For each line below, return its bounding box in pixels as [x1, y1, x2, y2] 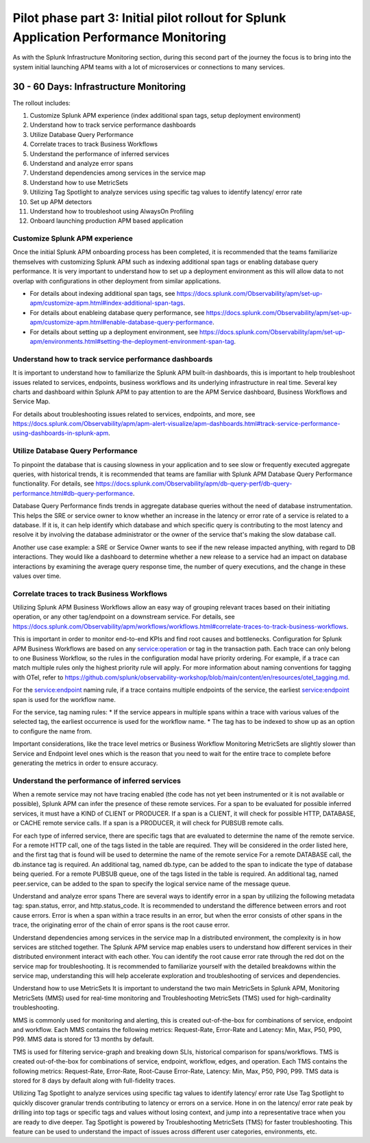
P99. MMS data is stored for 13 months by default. [12, 1035, 154, 1044]
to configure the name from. [12, 727, 92, 736]
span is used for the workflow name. [12, 695, 116, 703]
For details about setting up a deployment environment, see [29, 327, 198, 336]
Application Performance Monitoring [12, 29, 227, 45]
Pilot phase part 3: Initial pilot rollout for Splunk [12, 10, 286, 25]
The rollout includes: [12, 99, 71, 107]
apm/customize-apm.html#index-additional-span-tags [29, 299, 184, 307]
